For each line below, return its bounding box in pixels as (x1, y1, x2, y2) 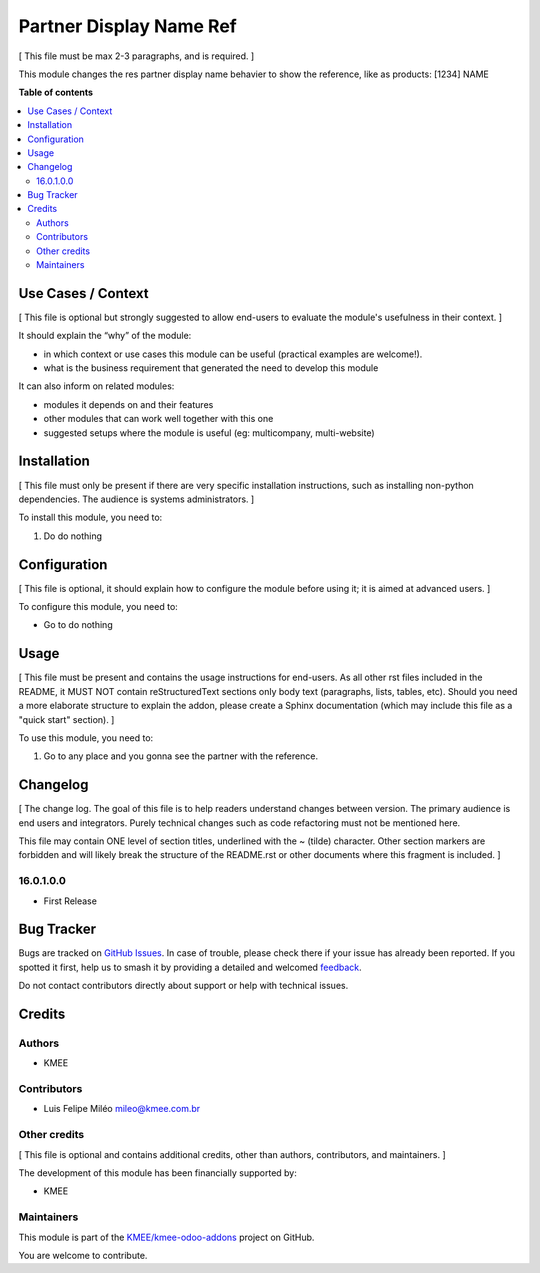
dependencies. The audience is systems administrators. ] (18, 493, 255, 505)
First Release (43, 895, 97, 907)
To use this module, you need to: (18, 731, 154, 744)
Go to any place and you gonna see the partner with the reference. (43, 750, 319, 762)
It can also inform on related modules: (18, 380, 175, 392)
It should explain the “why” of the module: (18, 330, 192, 342)
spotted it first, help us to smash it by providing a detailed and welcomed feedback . (18, 961, 362, 973)
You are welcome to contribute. (18, 1249, 148, 1261)
